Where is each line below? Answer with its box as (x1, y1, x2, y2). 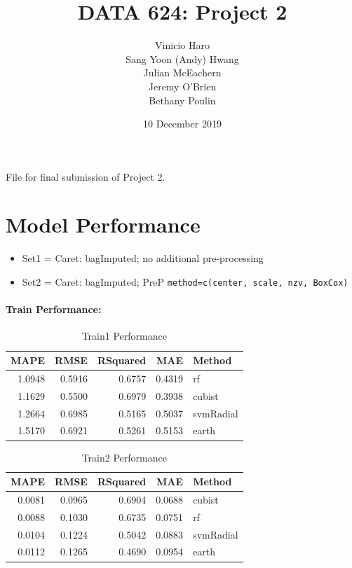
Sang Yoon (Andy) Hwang (126, 51, 239, 66)
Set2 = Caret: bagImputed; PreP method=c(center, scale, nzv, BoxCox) (22, 275, 348, 289)
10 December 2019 (143, 116, 222, 131)
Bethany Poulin (149, 92, 216, 107)
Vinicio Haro (155, 38, 210, 53)
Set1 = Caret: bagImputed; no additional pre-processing (22, 251, 264, 265)
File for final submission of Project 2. (6, 169, 165, 183)
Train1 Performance (81, 328, 167, 343)
